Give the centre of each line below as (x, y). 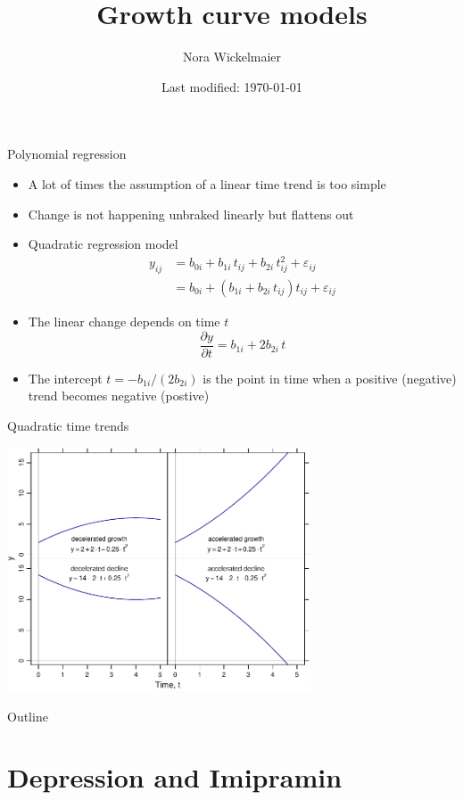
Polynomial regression (67, 154)
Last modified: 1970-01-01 (232, 86)
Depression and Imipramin (175, 777)
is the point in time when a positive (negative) (330, 378)
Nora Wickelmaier (232, 57)
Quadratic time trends (68, 425)
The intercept (65, 378)
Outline (28, 716)
